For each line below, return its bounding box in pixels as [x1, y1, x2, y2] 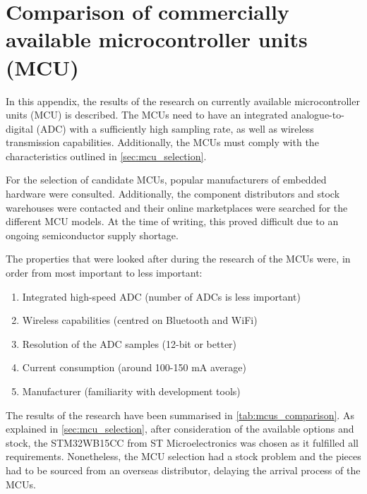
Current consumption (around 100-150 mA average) [22, 360, 246, 375]
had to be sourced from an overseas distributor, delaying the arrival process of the [6, 462, 361, 477]
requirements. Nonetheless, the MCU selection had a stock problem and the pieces [6, 449, 361, 464]
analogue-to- [291, 107, 344, 122]
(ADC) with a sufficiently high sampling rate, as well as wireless [36, 121, 314, 135]
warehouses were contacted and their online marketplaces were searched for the [6, 200, 348, 215]
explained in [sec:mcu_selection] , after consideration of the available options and [6, 421, 354, 436]
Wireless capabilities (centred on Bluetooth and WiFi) [22, 313, 258, 327]
